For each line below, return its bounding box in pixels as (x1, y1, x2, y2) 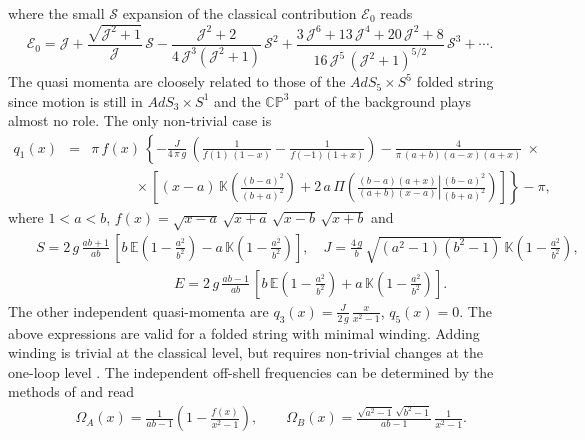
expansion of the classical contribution (122, 3, 357, 23)
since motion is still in (8, 90, 143, 111)
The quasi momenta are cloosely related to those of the (8, 71, 346, 92)
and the (214, 90, 261, 111)
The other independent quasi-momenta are (8, 300, 269, 321)
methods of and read (8, 381, 135, 402)
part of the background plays (294, 90, 472, 111)
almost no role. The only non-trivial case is (8, 110, 272, 131)
